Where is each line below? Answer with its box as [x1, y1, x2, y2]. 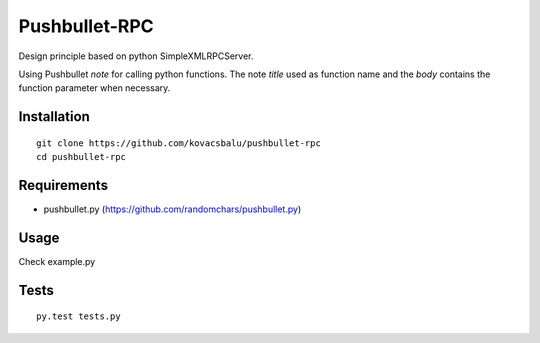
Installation [18, 108, 90, 125]
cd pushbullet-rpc [36, 151, 127, 163]
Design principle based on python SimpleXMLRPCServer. [18, 50, 254, 62]
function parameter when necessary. [18, 82, 171, 94]
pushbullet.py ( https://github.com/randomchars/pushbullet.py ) [43, 203, 302, 215]
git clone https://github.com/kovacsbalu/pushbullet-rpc [36, 137, 322, 149]
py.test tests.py [36, 311, 121, 322]
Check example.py [18, 255, 96, 267]
